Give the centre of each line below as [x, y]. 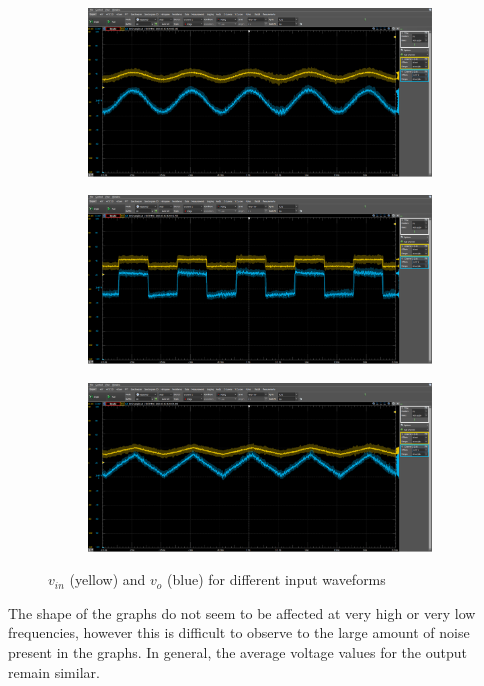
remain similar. [54, 671]
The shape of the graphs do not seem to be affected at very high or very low [242, 612]
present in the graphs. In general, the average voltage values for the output [237, 651]
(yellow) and [107, 579]
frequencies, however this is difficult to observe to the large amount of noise [239, 632]
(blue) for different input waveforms [276, 579]
